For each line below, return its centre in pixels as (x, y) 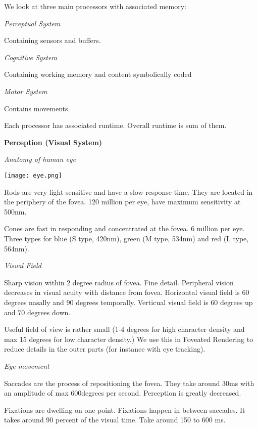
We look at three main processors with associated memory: (95, 6)
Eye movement (27, 366)
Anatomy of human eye (40, 159)
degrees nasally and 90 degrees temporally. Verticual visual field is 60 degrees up (128, 302)
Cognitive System (31, 57)
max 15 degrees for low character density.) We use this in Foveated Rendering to (129, 339)
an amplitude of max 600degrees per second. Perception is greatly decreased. (123, 393)
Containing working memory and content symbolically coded (98, 74)
